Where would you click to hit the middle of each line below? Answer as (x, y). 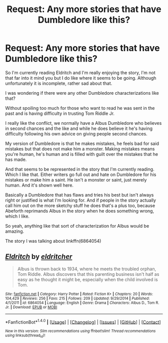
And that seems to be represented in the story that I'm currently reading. (80, 169)
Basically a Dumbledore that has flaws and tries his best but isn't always (79, 195)
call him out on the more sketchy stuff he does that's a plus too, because (80, 205)
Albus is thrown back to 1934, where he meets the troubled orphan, (87, 269)
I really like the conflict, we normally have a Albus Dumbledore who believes (83, 123)
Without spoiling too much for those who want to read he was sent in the (80, 108)
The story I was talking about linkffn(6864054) (53, 241)
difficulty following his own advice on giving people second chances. (76, 133)
